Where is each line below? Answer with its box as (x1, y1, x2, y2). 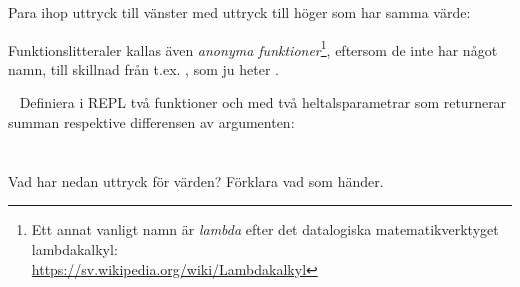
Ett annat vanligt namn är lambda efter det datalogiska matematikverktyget (31, 219, 499, 240)
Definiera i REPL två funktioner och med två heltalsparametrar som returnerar (19, 92, 507, 113)
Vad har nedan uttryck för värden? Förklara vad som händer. (8, 170, 384, 191)
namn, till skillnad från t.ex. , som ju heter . (8, 58, 279, 79)
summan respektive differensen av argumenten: (8, 112, 295, 133)
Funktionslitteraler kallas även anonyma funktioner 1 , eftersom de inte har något (8, 36, 498, 60)
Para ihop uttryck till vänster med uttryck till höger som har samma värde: (8, 2, 471, 22)
